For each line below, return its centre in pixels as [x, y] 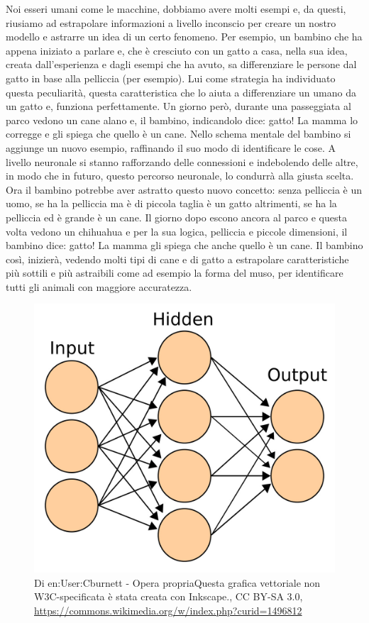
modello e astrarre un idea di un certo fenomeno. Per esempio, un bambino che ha [184, 37]
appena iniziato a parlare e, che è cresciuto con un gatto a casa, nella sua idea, [177, 50]
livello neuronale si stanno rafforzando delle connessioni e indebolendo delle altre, [182, 161]
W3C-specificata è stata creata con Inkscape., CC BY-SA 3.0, [169, 596]
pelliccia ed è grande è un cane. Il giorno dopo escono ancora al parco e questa [176, 217]
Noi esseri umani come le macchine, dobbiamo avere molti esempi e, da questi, [176, 9]
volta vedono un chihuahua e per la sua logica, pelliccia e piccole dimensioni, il [177, 231]
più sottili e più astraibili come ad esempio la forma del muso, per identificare [175, 273]
